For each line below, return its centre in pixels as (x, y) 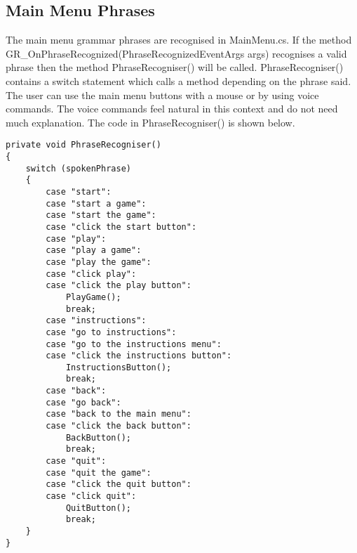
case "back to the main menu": (119, 414)
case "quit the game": (99, 473)
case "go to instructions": (111, 332)
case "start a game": (96, 203)
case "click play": (91, 274)
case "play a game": (94, 251)
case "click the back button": (119, 426)
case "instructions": (96, 321)
